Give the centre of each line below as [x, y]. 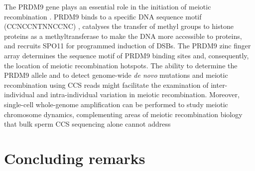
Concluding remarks [75, 158]
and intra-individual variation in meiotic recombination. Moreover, [138, 94]
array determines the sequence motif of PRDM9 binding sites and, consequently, [127, 55]
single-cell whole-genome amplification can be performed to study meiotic [116, 104]
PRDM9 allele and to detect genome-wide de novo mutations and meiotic [116, 75]
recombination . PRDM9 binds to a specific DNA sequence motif [103, 16]
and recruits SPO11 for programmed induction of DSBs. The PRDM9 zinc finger [127, 46]
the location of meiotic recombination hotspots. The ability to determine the [121, 65]
